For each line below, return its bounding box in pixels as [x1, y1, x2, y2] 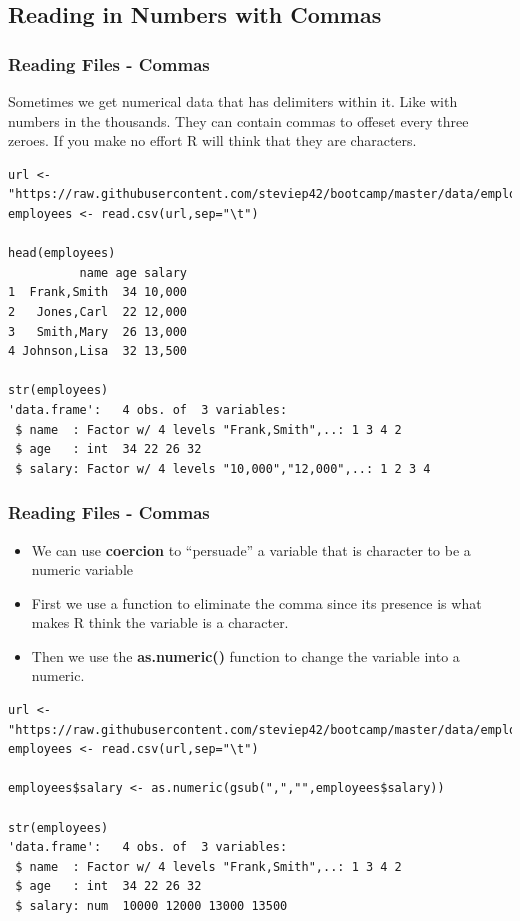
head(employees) [8, 246, 116, 261]
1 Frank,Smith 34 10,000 [8, 285, 187, 300]
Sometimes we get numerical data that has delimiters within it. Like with [8, 91, 458, 111]
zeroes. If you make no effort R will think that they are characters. [8, 130, 417, 151]
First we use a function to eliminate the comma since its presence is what [31, 592, 482, 613]
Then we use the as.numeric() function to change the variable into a [31, 645, 460, 666]
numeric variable [31, 559, 133, 580]
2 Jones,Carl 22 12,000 [8, 304, 187, 319]
